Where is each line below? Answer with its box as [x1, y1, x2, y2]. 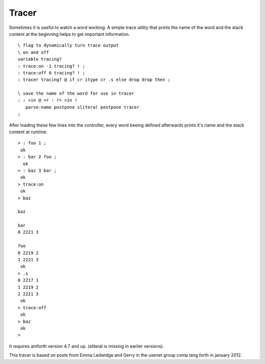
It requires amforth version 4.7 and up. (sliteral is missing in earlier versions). [9, 343, 164, 349]
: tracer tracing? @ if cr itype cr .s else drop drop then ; [18, 77, 171, 83]
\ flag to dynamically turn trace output [18, 43, 119, 49]
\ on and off [18, 49, 49, 55]
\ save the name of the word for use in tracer [18, 91, 134, 97]
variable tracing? [18, 56, 62, 62]
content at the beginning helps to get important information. [9, 31, 130, 37]
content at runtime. [9, 129, 48, 135]
